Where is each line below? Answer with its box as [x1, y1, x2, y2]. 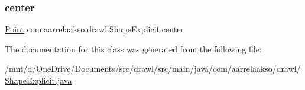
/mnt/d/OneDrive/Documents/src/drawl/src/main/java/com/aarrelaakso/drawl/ [5, 62, 301, 75]
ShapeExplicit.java [5, 74, 72, 86]
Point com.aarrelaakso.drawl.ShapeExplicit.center [5, 23, 184, 35]
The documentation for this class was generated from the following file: [5, 42, 262, 55]
